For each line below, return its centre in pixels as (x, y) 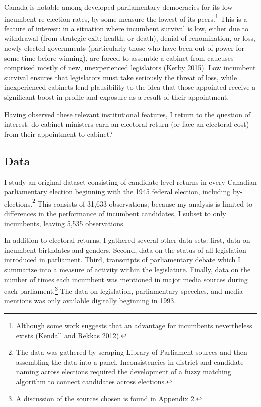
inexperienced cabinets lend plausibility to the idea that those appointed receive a (130, 87)
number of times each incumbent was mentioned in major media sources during (126, 279)
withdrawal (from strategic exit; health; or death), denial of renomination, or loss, (130, 38)
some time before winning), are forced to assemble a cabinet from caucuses (119, 58)
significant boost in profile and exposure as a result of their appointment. (117, 97)
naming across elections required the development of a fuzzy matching (123, 372)
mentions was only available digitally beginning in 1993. (90, 301)
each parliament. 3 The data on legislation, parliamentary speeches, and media (123, 290)
